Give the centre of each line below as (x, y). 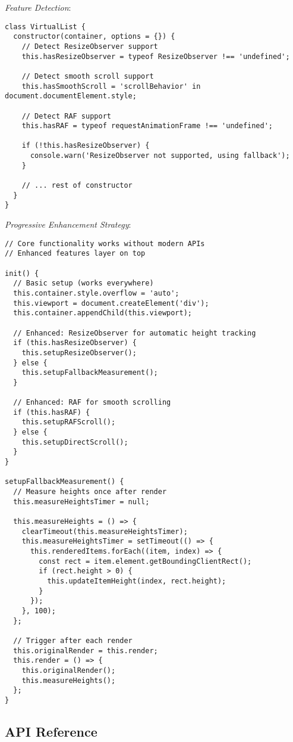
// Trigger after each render (73, 640)
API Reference (51, 731)
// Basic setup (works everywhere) (84, 283)
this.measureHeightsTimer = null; (81, 502)
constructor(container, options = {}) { (94, 37)
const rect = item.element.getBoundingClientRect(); (145, 561)
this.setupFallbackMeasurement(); (90, 373)
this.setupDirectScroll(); (75, 442)
